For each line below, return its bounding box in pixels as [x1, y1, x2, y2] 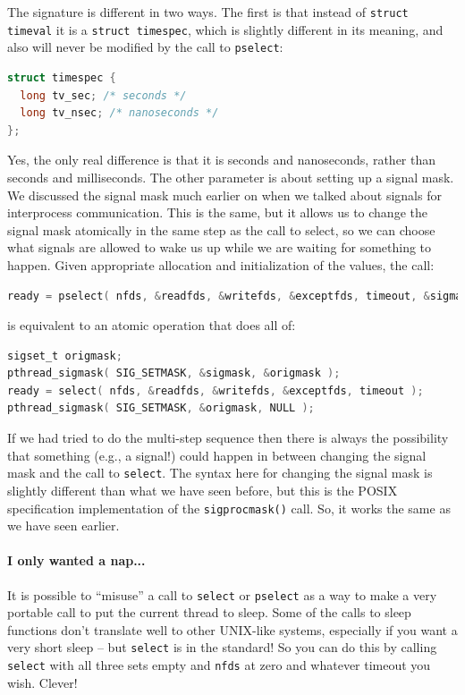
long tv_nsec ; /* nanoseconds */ [20, 106, 219, 120]
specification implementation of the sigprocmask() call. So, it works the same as [7, 498, 451, 517]
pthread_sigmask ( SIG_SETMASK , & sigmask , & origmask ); [7, 367, 341, 380]
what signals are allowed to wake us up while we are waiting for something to [7, 238, 432, 257]
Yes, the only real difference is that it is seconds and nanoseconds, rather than [7, 150, 436, 169]
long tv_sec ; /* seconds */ [20, 89, 187, 102]
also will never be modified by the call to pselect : [7, 38, 283, 56]
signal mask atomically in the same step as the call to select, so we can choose [7, 220, 435, 239]
